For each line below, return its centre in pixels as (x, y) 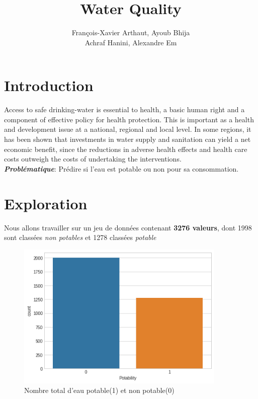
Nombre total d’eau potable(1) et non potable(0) (99, 390)
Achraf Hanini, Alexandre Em (131, 42)
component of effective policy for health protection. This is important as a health (129, 119)
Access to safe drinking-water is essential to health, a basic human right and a (124, 109)
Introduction (49, 85)
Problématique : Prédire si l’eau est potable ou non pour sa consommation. (121, 168)
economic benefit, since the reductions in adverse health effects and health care (126, 149)
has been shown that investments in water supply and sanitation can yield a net (127, 139)
